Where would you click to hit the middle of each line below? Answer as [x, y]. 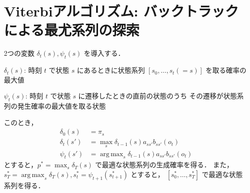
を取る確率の [226, 70]
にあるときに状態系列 [111, 70]
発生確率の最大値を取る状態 [61, 106]
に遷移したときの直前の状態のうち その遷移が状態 [158, 96]
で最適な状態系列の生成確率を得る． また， [164, 165]
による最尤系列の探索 [72, 30]
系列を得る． [24, 185]
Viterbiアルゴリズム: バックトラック [121, 11]
